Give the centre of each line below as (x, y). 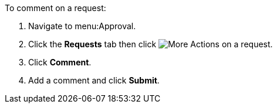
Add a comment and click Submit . (94, 80)
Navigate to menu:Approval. (82, 26)
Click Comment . (60, 62)
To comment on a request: (55, 8)
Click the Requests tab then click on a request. (151, 44)
